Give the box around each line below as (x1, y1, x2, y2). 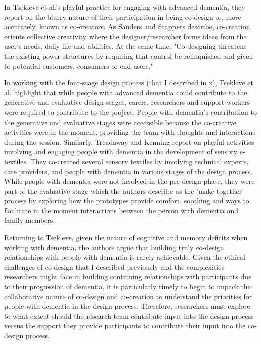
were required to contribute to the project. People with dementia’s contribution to (4, 106, 257, 117)
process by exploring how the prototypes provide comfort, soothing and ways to (4, 195, 249, 206)
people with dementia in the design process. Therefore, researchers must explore (4, 301, 250, 311)
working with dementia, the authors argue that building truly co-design (4, 242, 224, 252)
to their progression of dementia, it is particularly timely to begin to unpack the (4, 281, 251, 292)
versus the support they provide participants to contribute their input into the (4, 320, 246, 331)
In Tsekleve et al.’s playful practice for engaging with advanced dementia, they (4, 2, 245, 12)
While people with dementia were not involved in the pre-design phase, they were (4, 176, 255, 186)
